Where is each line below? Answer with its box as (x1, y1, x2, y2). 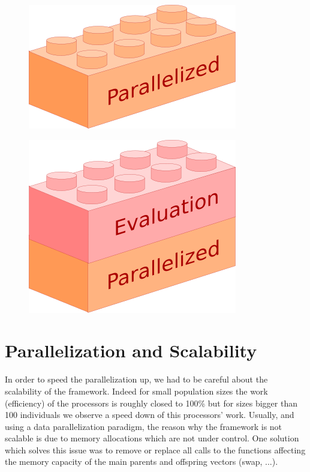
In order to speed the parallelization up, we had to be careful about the (5, 373, 268, 386)
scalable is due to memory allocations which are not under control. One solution (5, 432, 299, 444)
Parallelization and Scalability (5, 338, 257, 363)
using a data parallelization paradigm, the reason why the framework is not (5, 420, 282, 432)
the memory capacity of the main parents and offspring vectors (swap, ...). (5, 455, 278, 468)
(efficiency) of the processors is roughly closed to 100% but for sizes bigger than (5, 396, 297, 409)
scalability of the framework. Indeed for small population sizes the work (5, 384, 268, 397)
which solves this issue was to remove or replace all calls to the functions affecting (5, 443, 306, 456)
